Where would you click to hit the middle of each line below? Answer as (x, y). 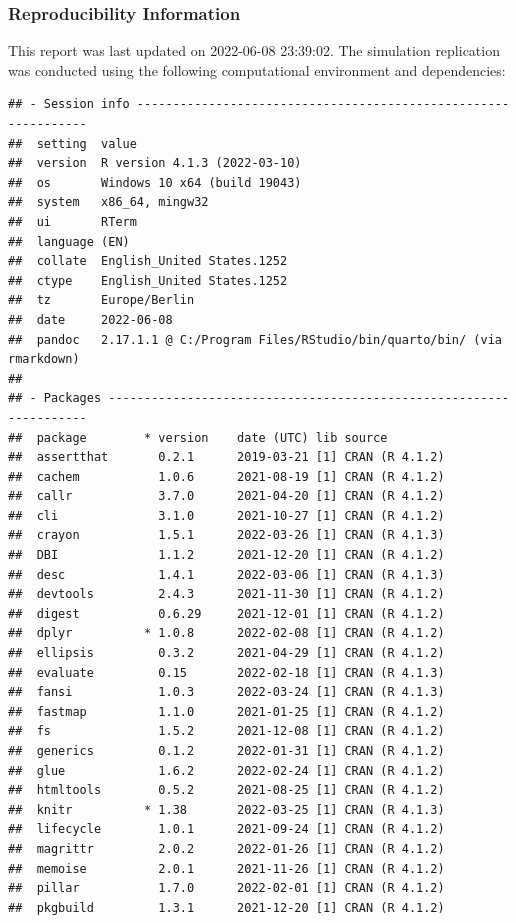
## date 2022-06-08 (90, 319)
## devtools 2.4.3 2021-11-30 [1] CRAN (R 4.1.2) (226, 594)
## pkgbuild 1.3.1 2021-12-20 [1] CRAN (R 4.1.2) (226, 907)
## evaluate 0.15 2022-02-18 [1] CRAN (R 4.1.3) (226, 672)
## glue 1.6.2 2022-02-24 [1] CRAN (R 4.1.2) (226, 770)
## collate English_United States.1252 (148, 261)
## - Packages (55, 398)
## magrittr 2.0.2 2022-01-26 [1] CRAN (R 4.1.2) (226, 848)
